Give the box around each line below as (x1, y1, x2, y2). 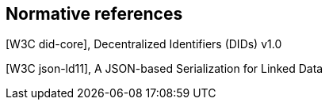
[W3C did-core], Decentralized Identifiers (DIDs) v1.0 (6, 37, 282, 51)
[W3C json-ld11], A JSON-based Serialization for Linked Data (6, 62, 323, 76)
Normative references (6, 4, 183, 24)
